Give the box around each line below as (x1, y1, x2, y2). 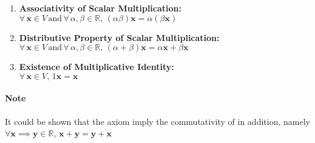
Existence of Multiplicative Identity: (19, 60, 174, 73)
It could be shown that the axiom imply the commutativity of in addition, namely (5, 115, 310, 127)
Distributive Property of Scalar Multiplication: (19, 31, 220, 43)
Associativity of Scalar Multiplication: (19, 2, 181, 14)
